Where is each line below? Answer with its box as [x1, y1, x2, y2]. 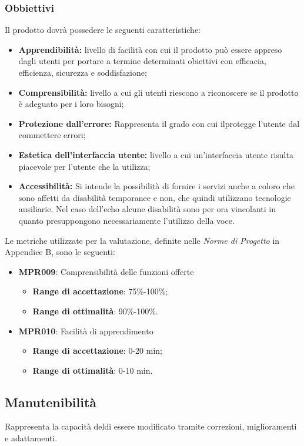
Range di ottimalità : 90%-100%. [32, 304, 158, 317]
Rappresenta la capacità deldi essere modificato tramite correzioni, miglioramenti [5, 420, 297, 432]
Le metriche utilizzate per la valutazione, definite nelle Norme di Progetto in [5, 234, 280, 246]
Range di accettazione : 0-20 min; [32, 344, 162, 357]
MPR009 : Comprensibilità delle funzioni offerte [18, 265, 194, 277]
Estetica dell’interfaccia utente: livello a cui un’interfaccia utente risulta [18, 148, 293, 160]
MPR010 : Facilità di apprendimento [18, 324, 153, 337]
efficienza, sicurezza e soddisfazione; [18, 66, 147, 78]
